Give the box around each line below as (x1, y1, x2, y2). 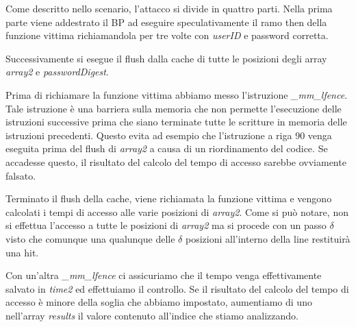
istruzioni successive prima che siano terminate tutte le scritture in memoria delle (5, 114, 347, 129)
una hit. (5, 245, 39, 259)
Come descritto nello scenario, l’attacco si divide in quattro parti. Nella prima (5, 1, 333, 15)
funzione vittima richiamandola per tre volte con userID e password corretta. (5, 28, 329, 43)
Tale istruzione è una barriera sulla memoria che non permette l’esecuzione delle (5, 101, 342, 115)
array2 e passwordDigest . (5, 64, 109, 79)
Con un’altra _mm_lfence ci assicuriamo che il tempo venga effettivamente (5, 268, 322, 282)
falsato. (5, 168, 36, 182)
